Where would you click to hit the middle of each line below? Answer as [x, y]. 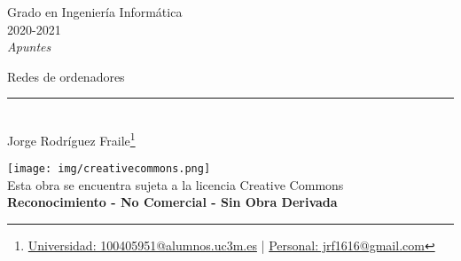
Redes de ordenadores [66, 76]
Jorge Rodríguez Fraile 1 [71, 138]
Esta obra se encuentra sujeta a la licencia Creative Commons [176, 184]
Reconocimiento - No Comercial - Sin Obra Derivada [172, 202]
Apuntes [29, 47]
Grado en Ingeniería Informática [95, 12]
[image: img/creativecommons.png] [109, 169]
